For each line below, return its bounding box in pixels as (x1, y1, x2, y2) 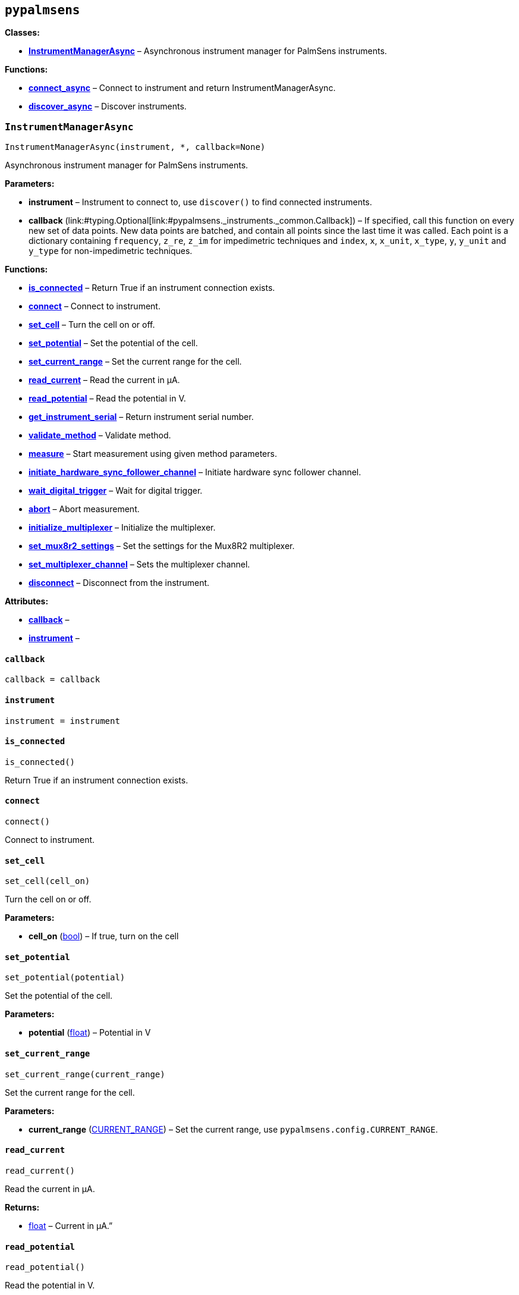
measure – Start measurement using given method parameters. (29, 449, 277, 459)
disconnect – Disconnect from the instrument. (29, 578, 210, 588)
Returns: (5, 1202, 40, 1212)
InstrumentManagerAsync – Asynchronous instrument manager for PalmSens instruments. (29, 46, 387, 57)
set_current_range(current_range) (5, 1069, 165, 1079)
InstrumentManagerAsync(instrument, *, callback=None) (5, 142, 266, 152)
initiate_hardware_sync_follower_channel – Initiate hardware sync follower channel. (29, 467, 361, 478)
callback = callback (5, 675, 100, 685)
